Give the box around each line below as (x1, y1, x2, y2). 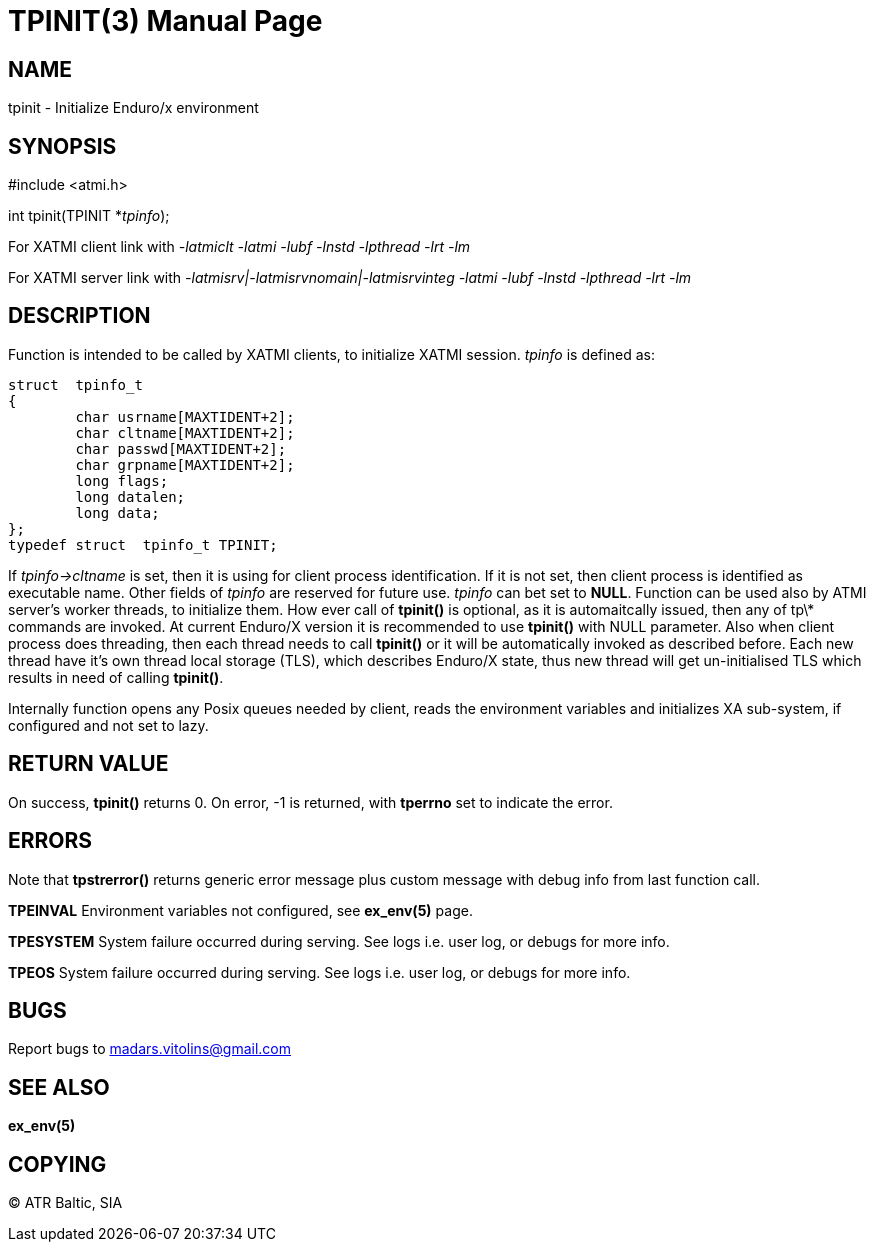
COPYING (8, 1151, 107, 1177)
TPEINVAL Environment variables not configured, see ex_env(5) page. (8, 901, 473, 919)
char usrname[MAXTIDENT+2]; (75, 408, 295, 425)
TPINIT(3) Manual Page (8, 4, 323, 38)
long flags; (75, 472, 169, 489)
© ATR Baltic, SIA (8, 1194, 123, 1212)
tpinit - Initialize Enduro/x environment (8, 99, 259, 117)
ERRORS (8, 828, 93, 854)
